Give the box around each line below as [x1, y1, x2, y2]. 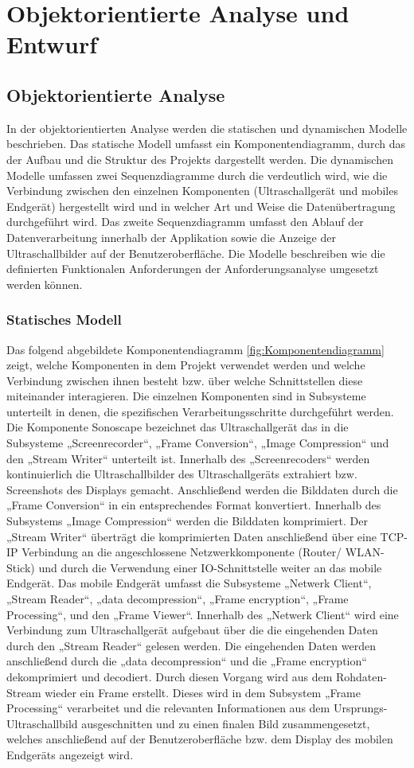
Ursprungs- [333, 700, 388, 716]
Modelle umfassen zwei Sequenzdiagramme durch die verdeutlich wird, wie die [6, 166, 388, 183]
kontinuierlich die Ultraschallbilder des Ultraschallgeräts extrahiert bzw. [6, 466, 357, 482]
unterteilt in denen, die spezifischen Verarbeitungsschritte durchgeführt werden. [6, 403, 394, 419]
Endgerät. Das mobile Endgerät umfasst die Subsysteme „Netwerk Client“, [6, 575, 372, 591]
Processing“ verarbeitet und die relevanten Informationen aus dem [6, 700, 330, 716]
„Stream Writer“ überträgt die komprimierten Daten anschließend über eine [6, 528, 377, 544]
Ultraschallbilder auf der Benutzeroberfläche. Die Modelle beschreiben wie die [6, 244, 385, 261]
